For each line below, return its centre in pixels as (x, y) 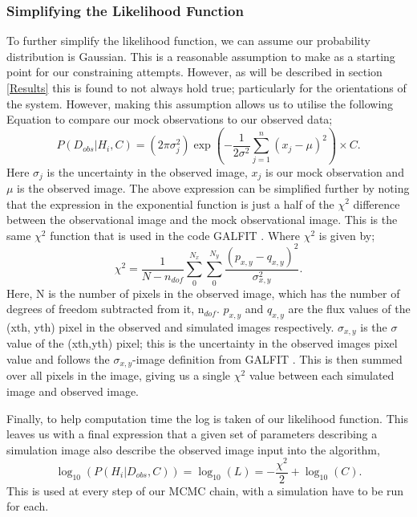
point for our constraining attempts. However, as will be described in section (194, 72)
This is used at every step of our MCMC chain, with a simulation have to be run (205, 490)
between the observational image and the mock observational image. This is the (202, 220)
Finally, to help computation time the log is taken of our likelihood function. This (207, 418)
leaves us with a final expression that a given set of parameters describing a (192, 434)
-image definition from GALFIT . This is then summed (267, 359)
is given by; (347, 235)
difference (377, 204)
